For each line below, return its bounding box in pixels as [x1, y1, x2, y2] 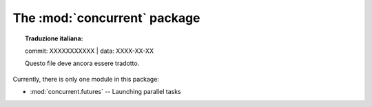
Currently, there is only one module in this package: [12, 75, 160, 83]
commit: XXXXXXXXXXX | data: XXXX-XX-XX [25, 47, 154, 55]
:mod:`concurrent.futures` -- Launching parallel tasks [30, 88, 182, 96]
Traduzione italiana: [25, 34, 83, 43]
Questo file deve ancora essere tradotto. [25, 59, 140, 68]
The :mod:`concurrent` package [12, 10, 200, 25]
